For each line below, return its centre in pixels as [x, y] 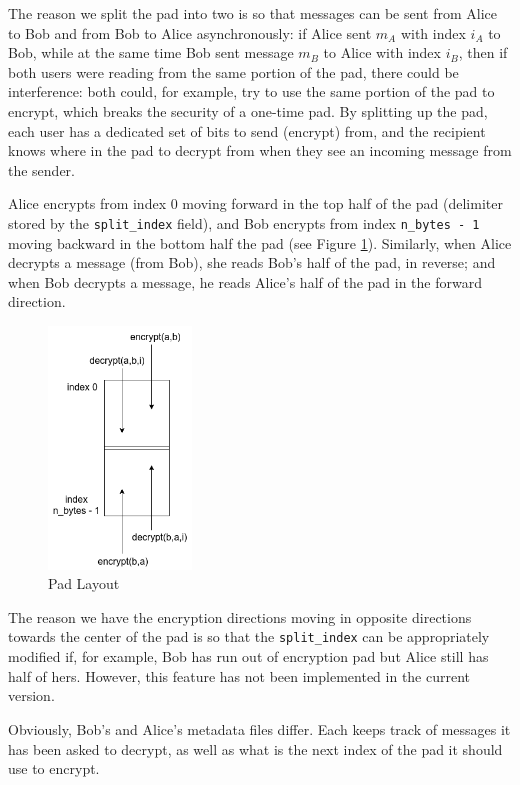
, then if [483, 52]
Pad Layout [84, 583]
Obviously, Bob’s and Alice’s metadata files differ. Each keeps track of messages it [259, 728]
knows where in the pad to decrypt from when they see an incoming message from [260, 150]
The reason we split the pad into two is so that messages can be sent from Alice [253, 13]
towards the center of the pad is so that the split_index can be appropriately [249, 636]
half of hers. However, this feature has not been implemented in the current [239, 675]
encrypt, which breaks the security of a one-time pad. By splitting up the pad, [248, 110]
